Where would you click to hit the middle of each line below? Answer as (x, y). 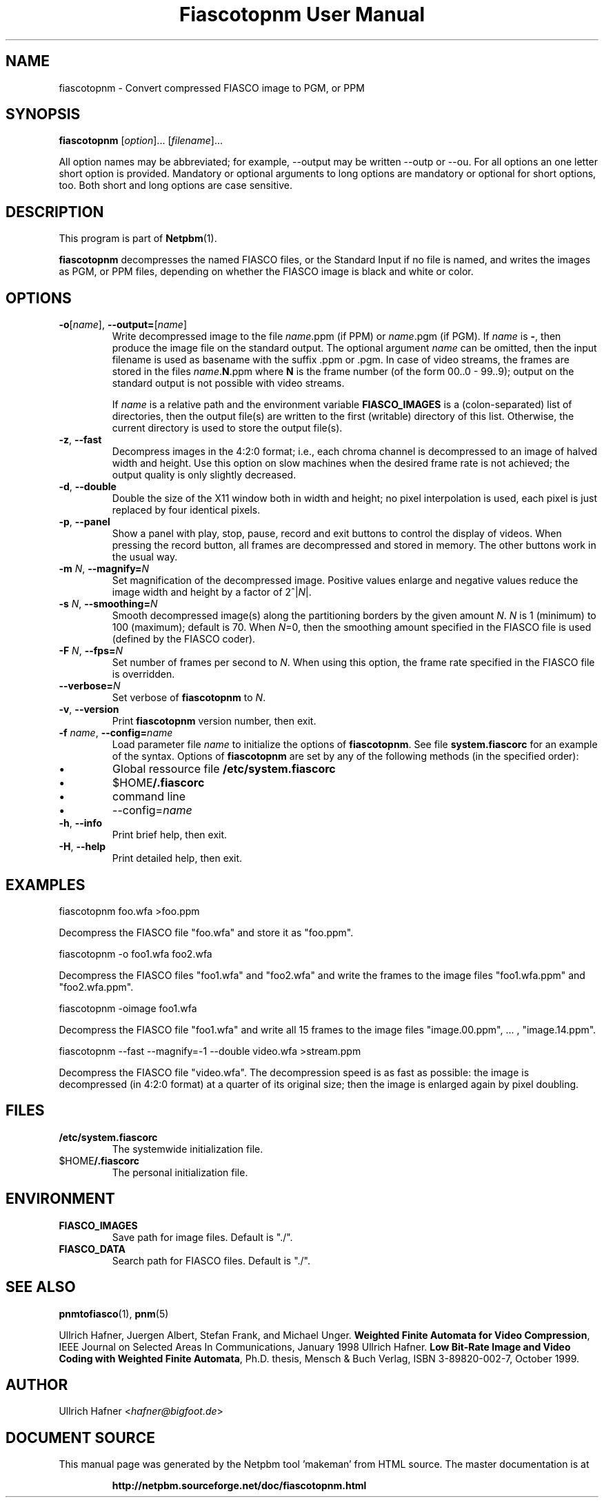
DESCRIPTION (55, 212)
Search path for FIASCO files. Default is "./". (211, 1260)
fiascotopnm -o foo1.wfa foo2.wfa (135, 954)
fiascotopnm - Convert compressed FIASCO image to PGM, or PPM (212, 88)
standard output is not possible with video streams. (228, 383)
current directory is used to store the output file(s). (227, 428)
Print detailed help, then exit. (177, 858)
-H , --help (82, 847)
